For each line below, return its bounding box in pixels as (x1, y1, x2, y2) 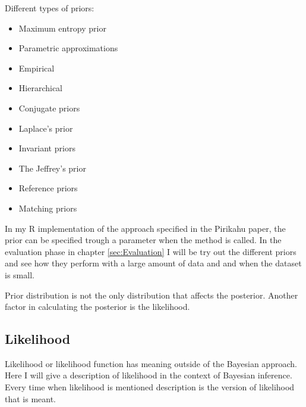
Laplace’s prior (18, 122, 73, 134)
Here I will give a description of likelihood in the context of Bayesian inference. (5, 369, 292, 381)
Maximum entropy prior (18, 21, 106, 34)
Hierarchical (18, 82, 62, 94)
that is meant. (5, 392, 56, 405)
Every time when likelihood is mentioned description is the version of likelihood (5, 381, 295, 393)
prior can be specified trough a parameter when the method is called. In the (5, 234, 282, 246)
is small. (5, 268, 34, 281)
